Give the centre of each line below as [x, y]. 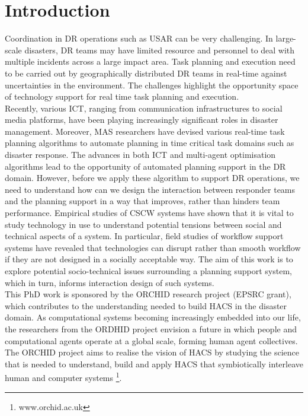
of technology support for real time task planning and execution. [122, 96]
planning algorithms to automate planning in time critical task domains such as [150, 143]
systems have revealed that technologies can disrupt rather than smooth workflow [153, 247]
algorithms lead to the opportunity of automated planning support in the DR [145, 166]
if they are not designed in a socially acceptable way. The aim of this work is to [149, 259]
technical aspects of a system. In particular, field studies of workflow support [144, 236]
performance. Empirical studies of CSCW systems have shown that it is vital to [149, 213]
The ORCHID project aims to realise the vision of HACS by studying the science [152, 352]
